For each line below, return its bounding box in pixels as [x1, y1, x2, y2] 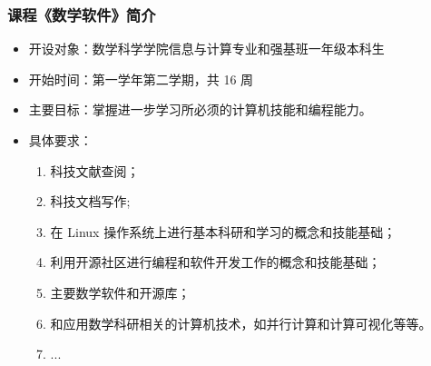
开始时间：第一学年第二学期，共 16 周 [28, 69, 254, 88]
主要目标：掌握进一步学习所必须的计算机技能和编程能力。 [28, 100, 372, 119]
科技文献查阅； [50, 161, 140, 180]
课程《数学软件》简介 [7, 3, 156, 25]
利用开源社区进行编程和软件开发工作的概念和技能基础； [50, 252, 381, 272]
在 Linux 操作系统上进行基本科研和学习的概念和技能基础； [50, 222, 397, 241]
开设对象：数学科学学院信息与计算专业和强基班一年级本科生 [28, 39, 385, 58]
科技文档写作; [50, 192, 131, 211]
